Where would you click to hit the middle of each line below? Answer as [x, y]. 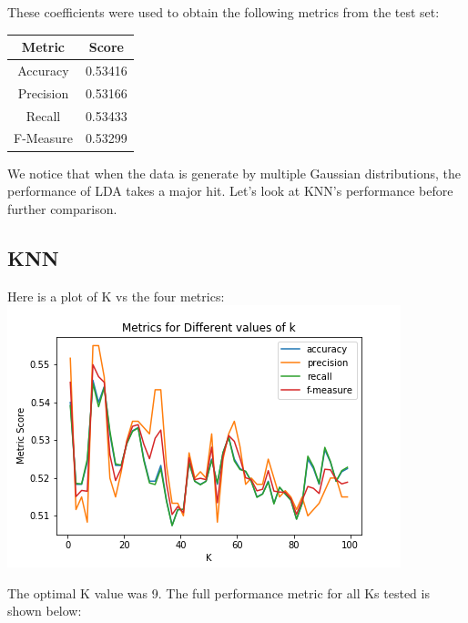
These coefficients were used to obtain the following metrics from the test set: [224, 12]
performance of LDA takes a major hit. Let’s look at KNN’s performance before [230, 191]
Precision [43, 92]
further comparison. [62, 208]
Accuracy [43, 70]
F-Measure [43, 138]
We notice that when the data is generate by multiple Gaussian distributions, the [234, 173]
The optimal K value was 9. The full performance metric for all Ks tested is [219, 592]
